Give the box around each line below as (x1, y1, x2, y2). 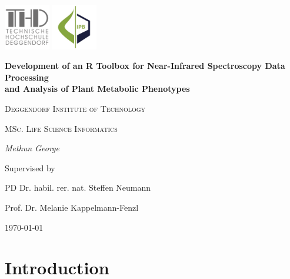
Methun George (5, 142, 59, 154)
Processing (5, 71, 49, 83)
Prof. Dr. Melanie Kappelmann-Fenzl (5, 201, 139, 213)
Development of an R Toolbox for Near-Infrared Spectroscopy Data (5, 59, 285, 72)
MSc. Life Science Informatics (5, 122, 118, 134)
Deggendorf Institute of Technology (5, 102, 146, 114)
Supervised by (5, 161, 55, 174)
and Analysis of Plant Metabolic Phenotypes (5, 82, 190, 95)
